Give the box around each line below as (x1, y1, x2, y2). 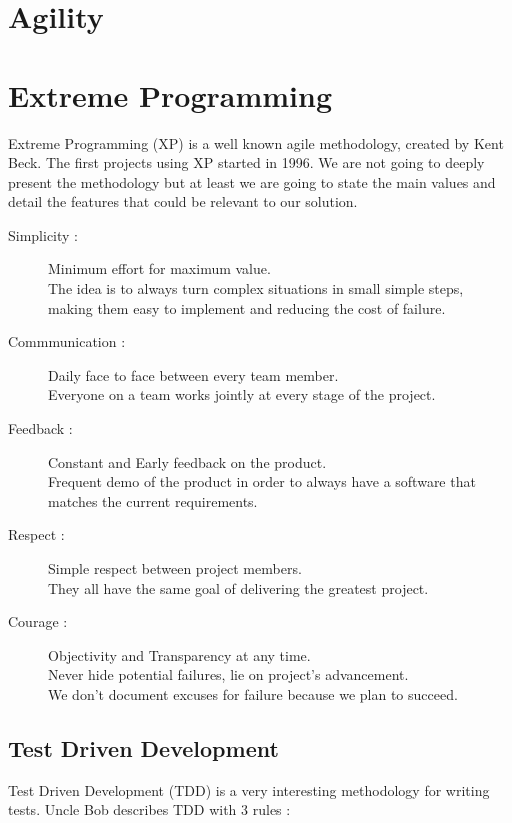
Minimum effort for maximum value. (48, 258, 271, 279)
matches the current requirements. (48, 490, 258, 511)
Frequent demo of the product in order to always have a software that (48, 471, 476, 492)
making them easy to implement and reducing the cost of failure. (48, 297, 446, 318)
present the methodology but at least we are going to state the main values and (8, 171, 496, 192)
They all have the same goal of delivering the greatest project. (48, 577, 429, 598)
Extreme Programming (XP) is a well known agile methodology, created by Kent (8, 132, 504, 153)
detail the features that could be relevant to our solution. (8, 191, 358, 212)
